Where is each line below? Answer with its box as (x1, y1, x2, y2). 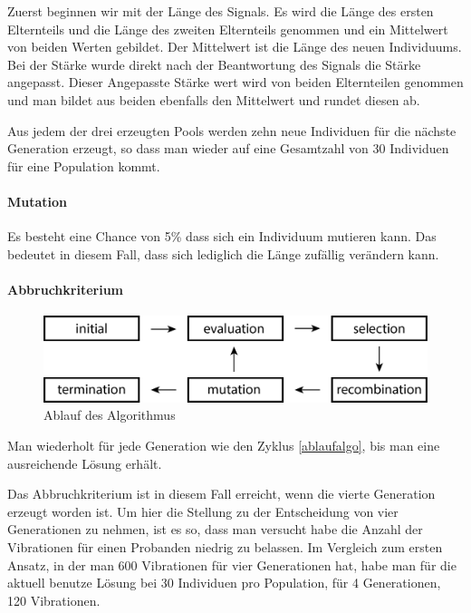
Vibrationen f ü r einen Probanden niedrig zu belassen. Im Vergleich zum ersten (7, 537, 443, 556)
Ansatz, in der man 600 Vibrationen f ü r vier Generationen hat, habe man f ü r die (7, 555, 457, 574)
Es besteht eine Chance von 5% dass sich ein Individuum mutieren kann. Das (7, 227, 437, 246)
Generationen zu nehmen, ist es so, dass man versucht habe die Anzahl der (7, 520, 423, 539)
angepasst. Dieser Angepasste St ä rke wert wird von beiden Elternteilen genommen (7, 73, 464, 92)
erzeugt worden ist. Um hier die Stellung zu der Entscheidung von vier (7, 501, 399, 521)
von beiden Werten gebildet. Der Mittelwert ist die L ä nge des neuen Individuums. (7, 37, 462, 56)
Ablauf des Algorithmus (43, 405, 176, 424)
